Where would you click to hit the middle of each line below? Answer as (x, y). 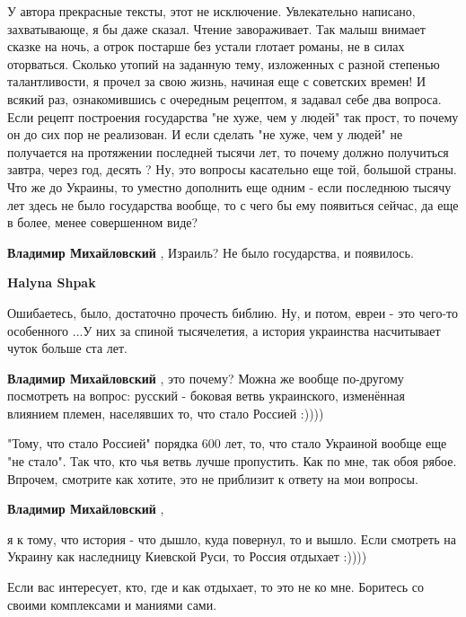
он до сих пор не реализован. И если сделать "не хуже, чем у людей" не (205, 134)
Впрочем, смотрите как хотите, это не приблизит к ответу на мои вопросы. (213, 478)
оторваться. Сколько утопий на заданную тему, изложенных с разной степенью (224, 63)
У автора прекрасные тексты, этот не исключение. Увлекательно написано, (211, 11)
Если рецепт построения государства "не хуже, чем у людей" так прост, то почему (233, 116)
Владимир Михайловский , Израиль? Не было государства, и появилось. (211, 252)
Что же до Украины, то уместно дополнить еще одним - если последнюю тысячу (229, 186)
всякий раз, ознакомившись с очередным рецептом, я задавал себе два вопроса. (224, 98)
